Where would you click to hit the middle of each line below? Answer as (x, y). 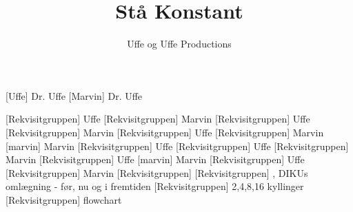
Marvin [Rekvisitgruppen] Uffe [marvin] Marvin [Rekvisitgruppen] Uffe (155, 159)
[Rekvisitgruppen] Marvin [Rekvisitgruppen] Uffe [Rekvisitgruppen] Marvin (165, 132)
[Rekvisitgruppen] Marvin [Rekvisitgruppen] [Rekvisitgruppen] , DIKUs (157, 172)
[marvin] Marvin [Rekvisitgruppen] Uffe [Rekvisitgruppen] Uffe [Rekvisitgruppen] (177, 146)
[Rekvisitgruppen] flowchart (64, 199)
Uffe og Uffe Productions (179, 44)
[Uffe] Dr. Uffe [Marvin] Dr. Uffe (74, 95)
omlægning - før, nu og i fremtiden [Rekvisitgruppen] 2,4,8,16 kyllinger (155, 186)
